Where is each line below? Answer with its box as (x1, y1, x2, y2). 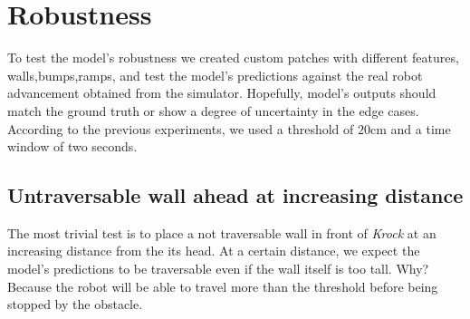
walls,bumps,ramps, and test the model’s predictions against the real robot (7, 65, 423, 84)
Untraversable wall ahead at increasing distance (7, 181, 464, 209)
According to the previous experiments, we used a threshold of (7, 119, 354, 138)
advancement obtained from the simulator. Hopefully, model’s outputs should (7, 83, 436, 102)
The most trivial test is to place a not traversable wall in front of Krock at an (7, 223, 436, 242)
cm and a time (370, 119, 451, 138)
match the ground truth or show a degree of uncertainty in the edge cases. (7, 101, 419, 120)
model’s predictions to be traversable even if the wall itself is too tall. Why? (7, 259, 429, 278)
